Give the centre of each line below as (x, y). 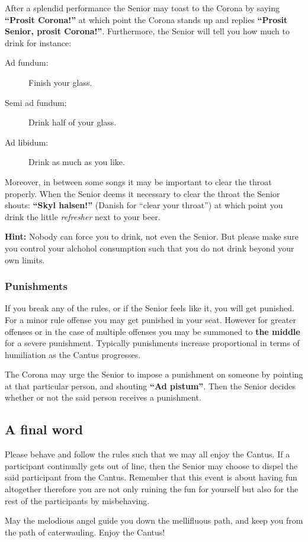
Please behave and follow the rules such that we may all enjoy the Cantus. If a (147, 454)
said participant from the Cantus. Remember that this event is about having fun (151, 477)
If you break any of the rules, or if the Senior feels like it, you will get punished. (150, 308)
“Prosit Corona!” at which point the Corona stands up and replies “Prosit (146, 19)
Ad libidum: (27, 142)
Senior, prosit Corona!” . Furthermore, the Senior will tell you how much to (147, 31)
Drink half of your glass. (73, 122)
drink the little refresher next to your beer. (83, 216)
